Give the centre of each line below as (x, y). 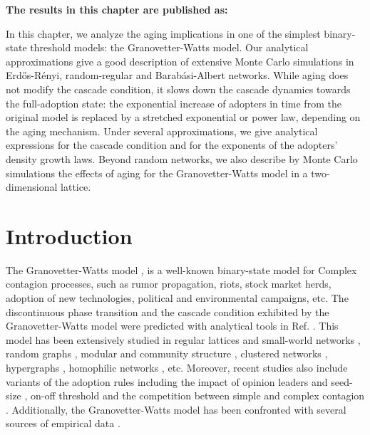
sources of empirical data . (63, 423)
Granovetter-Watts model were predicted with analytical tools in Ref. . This (172, 326)
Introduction (69, 235)
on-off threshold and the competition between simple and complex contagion (198, 395)
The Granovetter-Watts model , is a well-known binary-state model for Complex (181, 269)
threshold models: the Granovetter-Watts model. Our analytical (169, 47)
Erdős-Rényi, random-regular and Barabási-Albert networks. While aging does (177, 75)
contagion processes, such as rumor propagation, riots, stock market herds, (169, 284)
